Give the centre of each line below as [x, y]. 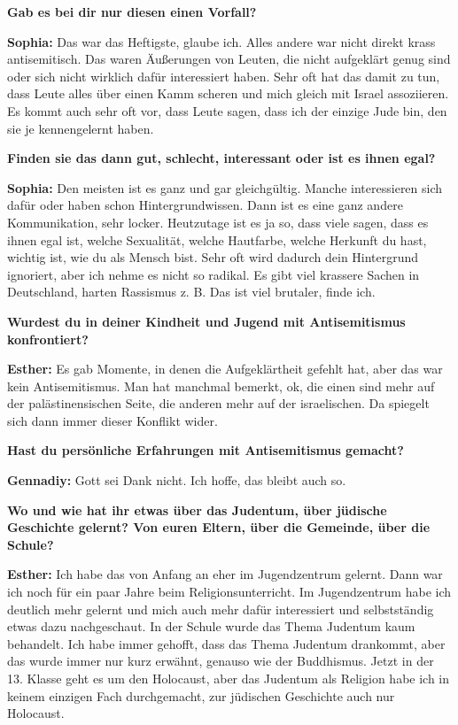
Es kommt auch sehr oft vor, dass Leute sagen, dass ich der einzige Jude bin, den [227, 110]
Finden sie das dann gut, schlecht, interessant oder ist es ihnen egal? [221, 158]
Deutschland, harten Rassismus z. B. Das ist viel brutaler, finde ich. [191, 292]
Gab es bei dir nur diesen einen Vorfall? [132, 12]
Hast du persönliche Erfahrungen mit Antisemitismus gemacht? [206, 450]
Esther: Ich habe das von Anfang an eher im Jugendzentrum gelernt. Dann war [225, 574]
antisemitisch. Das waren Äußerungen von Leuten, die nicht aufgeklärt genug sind [229, 59]
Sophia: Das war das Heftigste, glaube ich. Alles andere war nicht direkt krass [221, 41]
